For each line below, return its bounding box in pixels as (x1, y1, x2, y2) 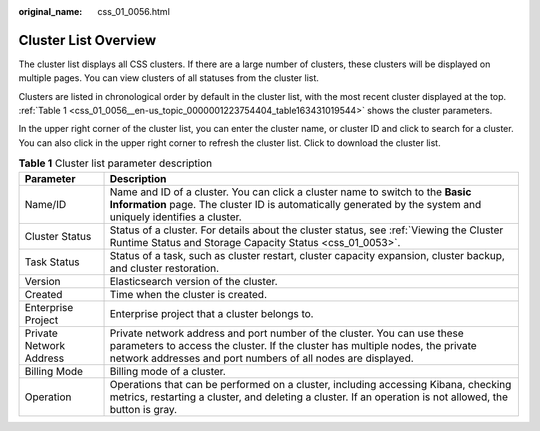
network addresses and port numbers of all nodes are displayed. (109, 351, 414, 365)
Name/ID (24, 197, 67, 211)
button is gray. (109, 402, 178, 416)
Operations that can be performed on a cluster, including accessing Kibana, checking (109, 377, 512, 391)
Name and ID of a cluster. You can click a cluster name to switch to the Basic (109, 185, 472, 199)
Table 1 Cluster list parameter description (18, 156, 213, 170)
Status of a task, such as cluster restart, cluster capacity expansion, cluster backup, (109, 248, 505, 262)
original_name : (18, 6, 83, 17)
